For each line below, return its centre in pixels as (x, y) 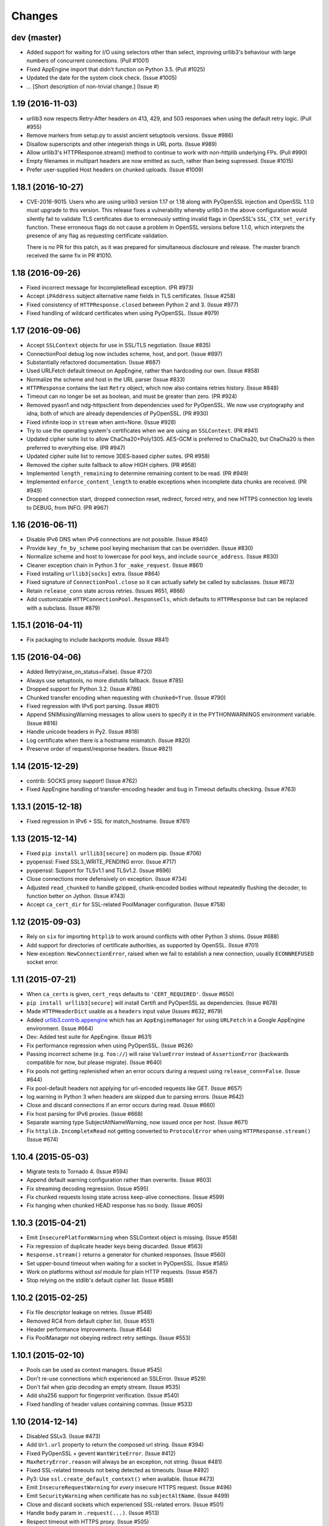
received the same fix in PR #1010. (69, 256)
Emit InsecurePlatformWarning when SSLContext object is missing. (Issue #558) (132, 1238)
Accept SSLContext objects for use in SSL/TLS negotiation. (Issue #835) (119, 345)
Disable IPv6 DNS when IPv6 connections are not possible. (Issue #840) (117, 540)
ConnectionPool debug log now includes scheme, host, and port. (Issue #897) (125, 353)
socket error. (43, 962)
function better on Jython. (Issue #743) (76, 896)
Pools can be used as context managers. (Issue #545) (94, 1370)
